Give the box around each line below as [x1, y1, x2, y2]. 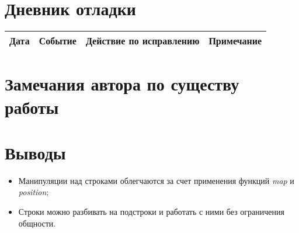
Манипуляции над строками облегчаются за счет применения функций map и [18, 174, 294, 186]
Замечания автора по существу [5, 72, 239, 96]
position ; [18, 186, 49, 198]
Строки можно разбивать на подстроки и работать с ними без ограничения [18, 206, 284, 217]
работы [5, 95, 59, 119]
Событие [39, 34, 77, 48]
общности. [18, 217, 56, 229]
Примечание [208, 34, 262, 48]
